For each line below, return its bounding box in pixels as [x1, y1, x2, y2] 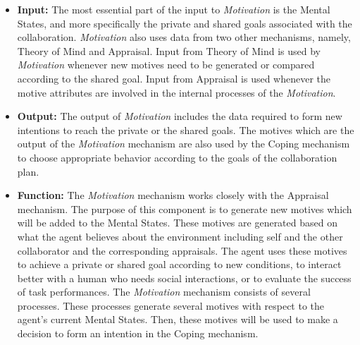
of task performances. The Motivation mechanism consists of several [17, 284, 311, 299]
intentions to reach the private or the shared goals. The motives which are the [17, 122, 354, 137]
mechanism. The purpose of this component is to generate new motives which [17, 201, 352, 216]
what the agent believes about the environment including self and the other [17, 229, 343, 243]
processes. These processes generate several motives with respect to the [17, 298, 325, 313]
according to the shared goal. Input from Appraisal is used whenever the [17, 71, 331, 85]
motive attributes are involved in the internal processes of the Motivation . [17, 85, 336, 99]
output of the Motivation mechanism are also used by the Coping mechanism [17, 136, 350, 151]
